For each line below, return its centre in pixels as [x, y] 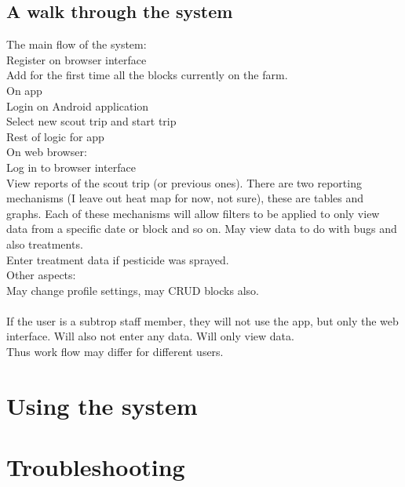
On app [24, 90]
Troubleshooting [96, 467]
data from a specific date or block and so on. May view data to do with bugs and [202, 229]
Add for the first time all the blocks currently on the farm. [147, 75]
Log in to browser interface [71, 167]
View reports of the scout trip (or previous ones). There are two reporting [184, 182]
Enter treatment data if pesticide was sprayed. [118, 259]
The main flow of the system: [77, 44]
